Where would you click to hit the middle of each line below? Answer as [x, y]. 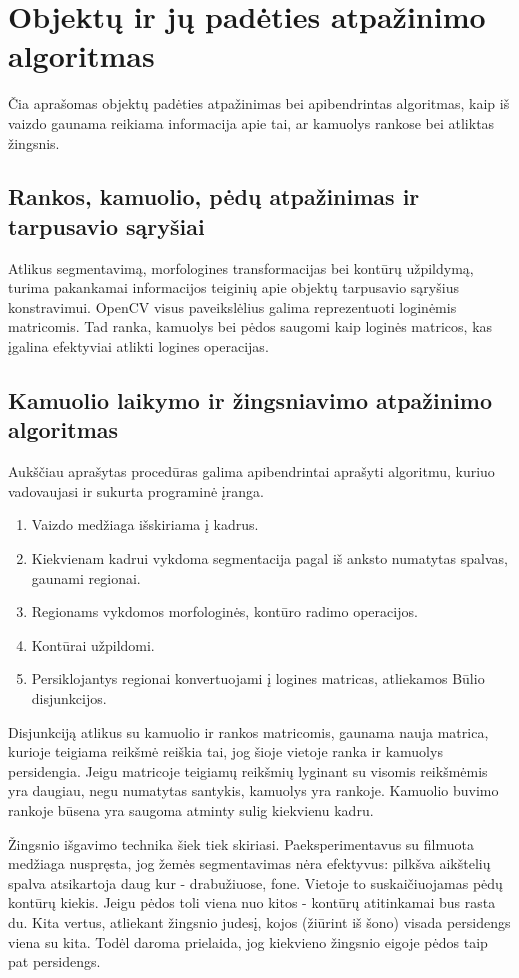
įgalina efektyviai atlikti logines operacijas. [138, 346]
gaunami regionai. [86, 577]
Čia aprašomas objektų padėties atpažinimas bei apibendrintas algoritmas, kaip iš [259, 103]
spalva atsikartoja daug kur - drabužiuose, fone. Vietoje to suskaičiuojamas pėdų [255, 882]
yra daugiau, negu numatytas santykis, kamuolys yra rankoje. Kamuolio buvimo [253, 790]
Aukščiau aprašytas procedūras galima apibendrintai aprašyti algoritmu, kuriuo [251, 471]
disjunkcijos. [69, 698]
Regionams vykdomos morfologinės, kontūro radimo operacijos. [224, 611]
